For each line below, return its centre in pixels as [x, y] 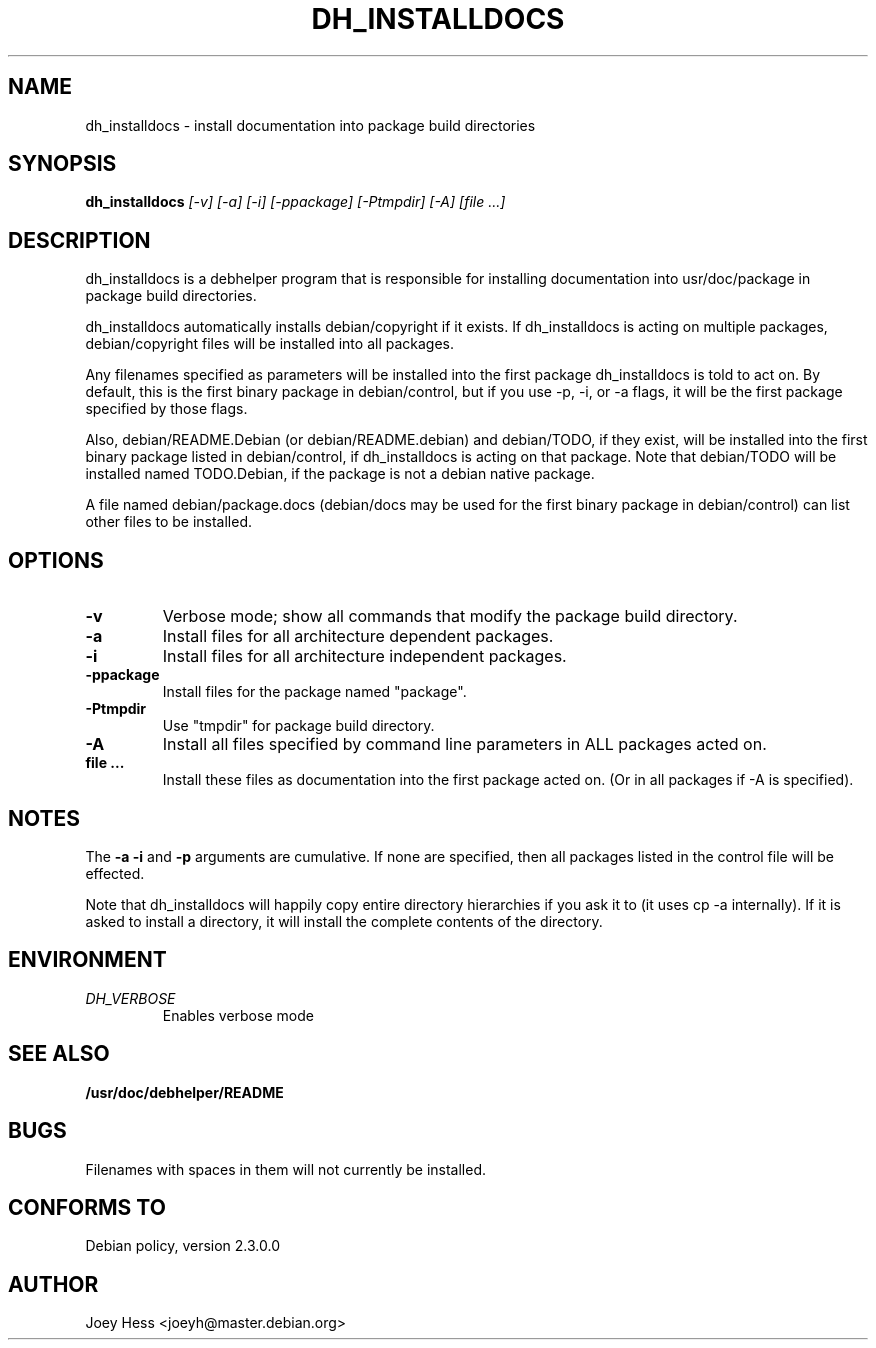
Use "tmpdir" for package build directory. [298, 726]
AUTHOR [53, 1284]
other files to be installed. [169, 522]
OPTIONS [56, 560]
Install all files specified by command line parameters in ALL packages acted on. [464, 744]
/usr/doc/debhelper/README [184, 1092]
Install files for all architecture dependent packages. [358, 636]
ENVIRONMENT [87, 960]
